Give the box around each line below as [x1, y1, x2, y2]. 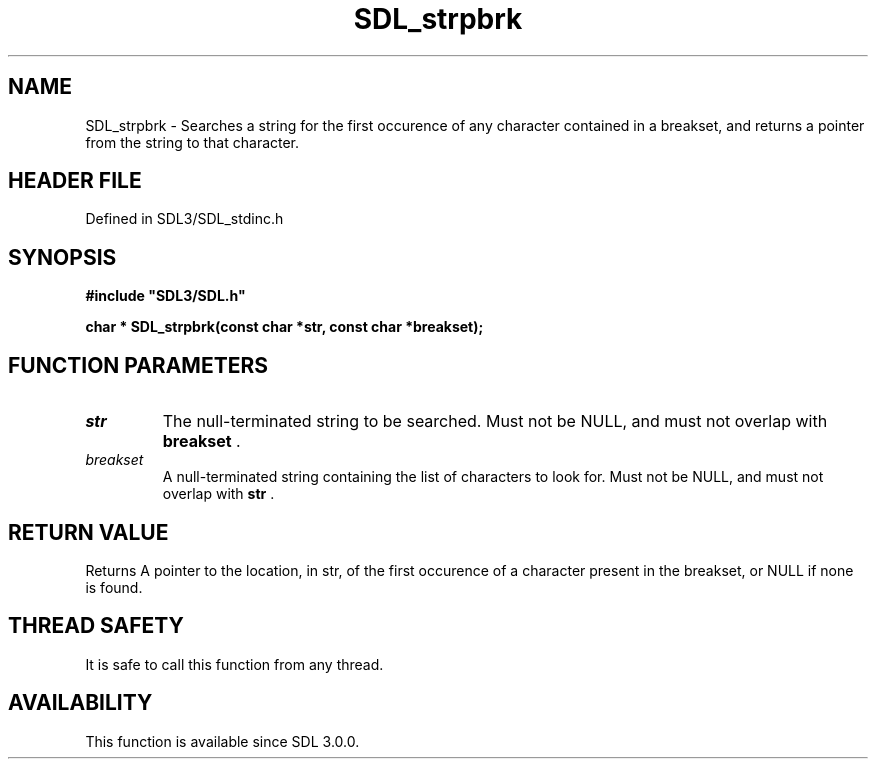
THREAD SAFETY [8, 613, 184, 639]
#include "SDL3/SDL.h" [85, 287, 246, 305]
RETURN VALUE [8, 519, 169, 545]
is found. [85, 578, 143, 596]
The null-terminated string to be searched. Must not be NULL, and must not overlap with [162, 411, 828, 432]
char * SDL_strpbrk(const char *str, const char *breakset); [85, 318, 484, 336]
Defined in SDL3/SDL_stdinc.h [85, 210, 284, 228]
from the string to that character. [85, 133, 300, 151]
